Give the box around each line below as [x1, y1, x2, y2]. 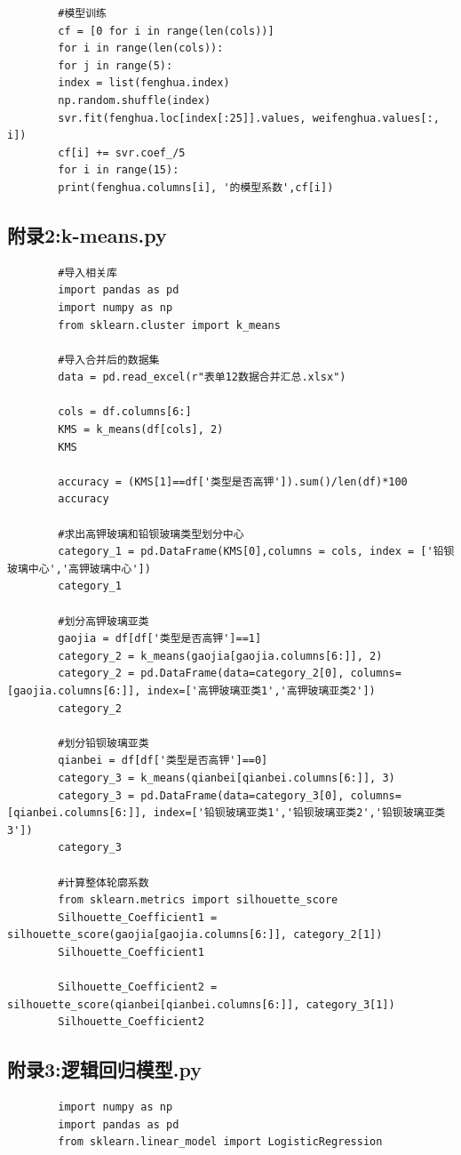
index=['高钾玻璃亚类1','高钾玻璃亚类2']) [147, 684, 376, 697]
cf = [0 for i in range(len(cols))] [58, 24, 274, 37]
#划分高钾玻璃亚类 [58, 614, 149, 628]
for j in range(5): [58, 59, 173, 72]
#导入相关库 [58, 266, 117, 279]
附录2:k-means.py [7, 221, 167, 248]
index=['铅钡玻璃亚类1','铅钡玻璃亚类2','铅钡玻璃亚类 [153, 806, 446, 820]
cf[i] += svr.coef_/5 [58, 146, 186, 159]
